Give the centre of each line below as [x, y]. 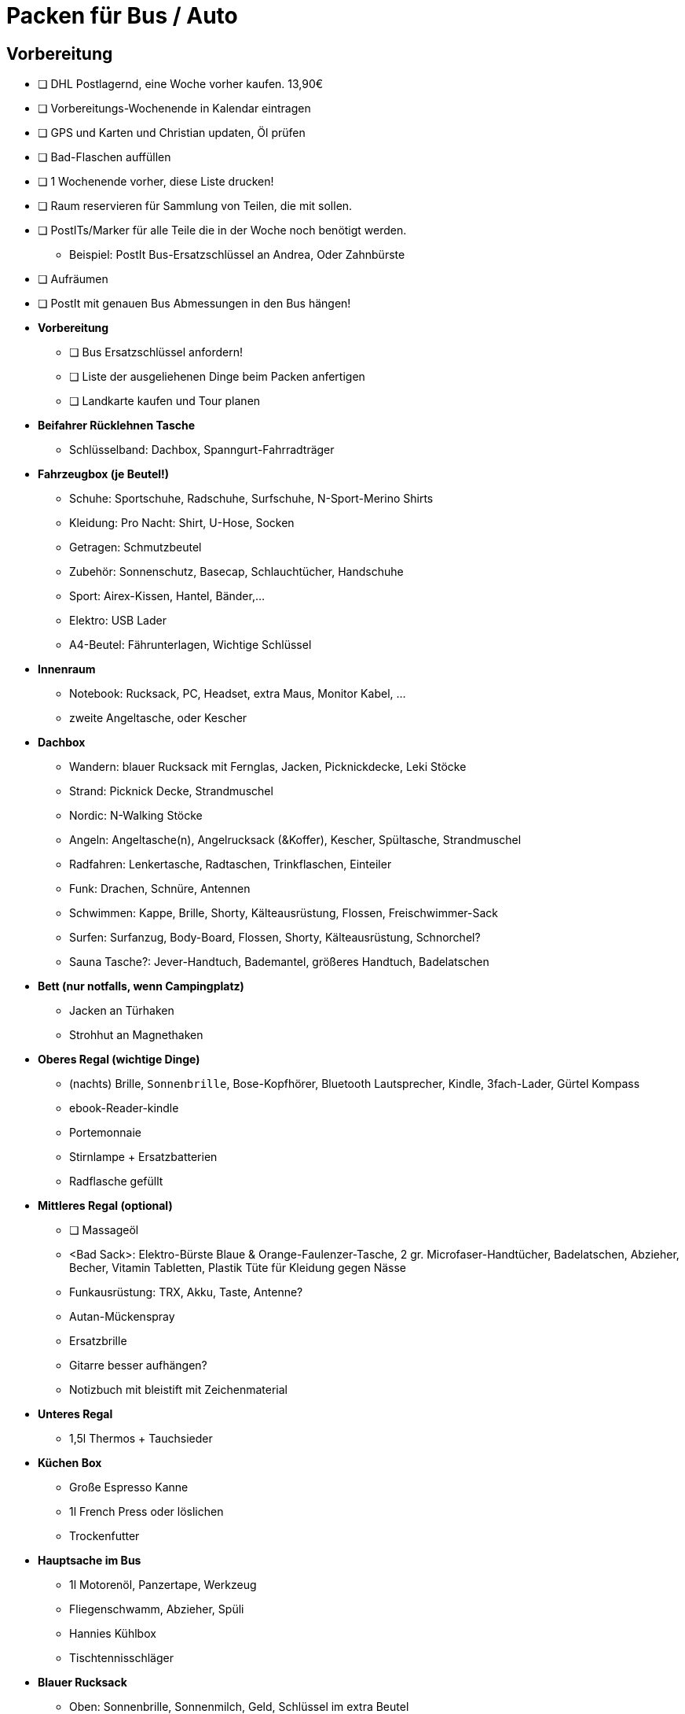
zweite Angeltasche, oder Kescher [158, 718]
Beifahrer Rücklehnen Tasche [117, 426]
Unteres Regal [75, 1414]
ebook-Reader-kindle [124, 1108]
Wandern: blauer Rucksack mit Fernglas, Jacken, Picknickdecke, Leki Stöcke [268, 767]
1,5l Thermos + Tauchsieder [141, 1439]
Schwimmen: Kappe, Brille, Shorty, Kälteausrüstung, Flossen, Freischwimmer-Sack [284, 913]
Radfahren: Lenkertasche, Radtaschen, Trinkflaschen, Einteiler [231, 864]
